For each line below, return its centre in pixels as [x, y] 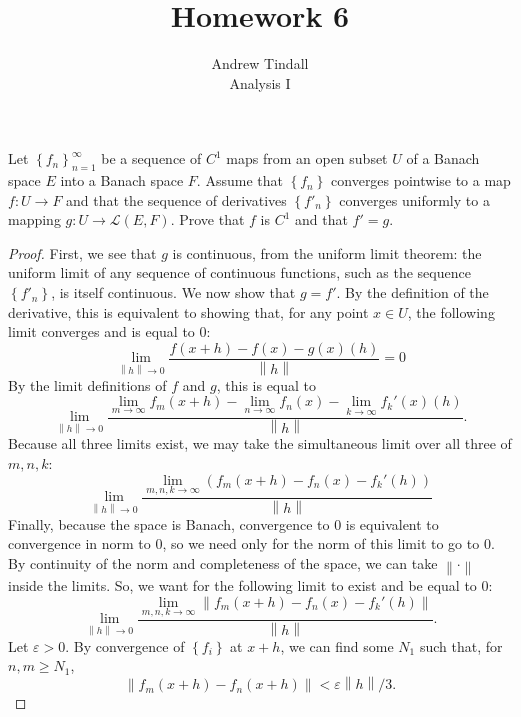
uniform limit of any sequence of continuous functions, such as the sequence [239, 272]
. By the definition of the [412, 292]
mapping [34, 219]
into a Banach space [122, 180]
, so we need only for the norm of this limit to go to [321, 543]
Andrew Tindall [260, 63]
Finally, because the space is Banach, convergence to [169, 523]
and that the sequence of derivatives [176, 199]
